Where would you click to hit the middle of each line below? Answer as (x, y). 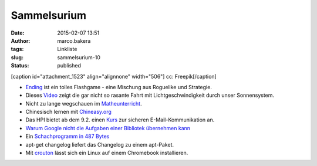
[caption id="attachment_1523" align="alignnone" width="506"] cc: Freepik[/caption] (114, 76)
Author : (21, 40)
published (69, 66)
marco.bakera (74, 40)
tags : (17, 49)
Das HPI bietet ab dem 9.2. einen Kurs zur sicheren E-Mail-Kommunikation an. (120, 120)
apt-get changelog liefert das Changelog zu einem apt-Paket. (100, 144)
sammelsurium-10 (79, 57)
